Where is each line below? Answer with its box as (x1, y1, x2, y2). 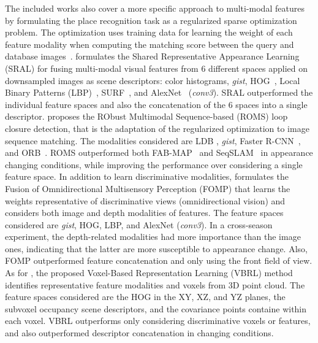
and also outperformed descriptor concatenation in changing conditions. (5, 326, 274, 339)
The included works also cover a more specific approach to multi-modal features (5, 2, 305, 14)
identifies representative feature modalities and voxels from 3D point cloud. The (5, 278, 305, 291)
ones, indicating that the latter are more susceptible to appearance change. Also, (5, 242, 308, 255)
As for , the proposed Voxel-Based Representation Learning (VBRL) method (5, 266, 293, 279)
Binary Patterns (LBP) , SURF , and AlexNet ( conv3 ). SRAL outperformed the (5, 86, 313, 99)
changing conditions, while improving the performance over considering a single (5, 158, 303, 171)
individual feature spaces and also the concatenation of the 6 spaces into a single (5, 98, 308, 110)
